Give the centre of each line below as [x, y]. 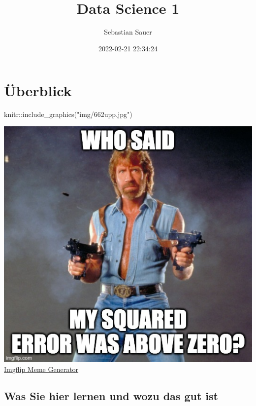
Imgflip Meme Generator [41, 369]
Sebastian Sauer [128, 32]
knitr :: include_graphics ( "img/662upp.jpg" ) [68, 114]
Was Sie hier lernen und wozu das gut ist [111, 395]
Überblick [38, 91]
